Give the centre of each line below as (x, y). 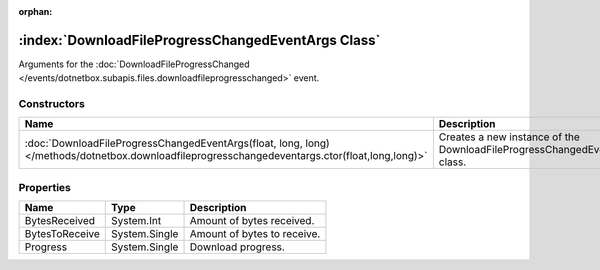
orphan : (35, 11)
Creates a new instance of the (509, 137)
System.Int (136, 221)
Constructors (51, 104)
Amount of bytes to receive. (255, 234)
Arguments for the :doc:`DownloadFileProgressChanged (134, 64)
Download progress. (237, 247)
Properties (45, 187)
